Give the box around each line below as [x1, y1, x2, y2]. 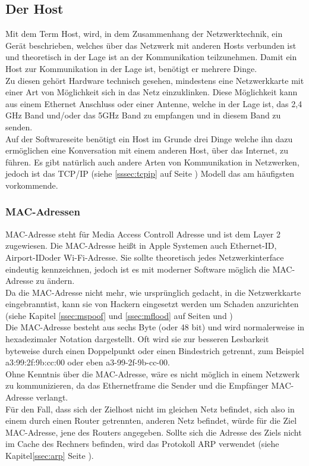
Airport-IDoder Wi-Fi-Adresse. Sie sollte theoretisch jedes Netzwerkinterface [5, 251, 284, 263]
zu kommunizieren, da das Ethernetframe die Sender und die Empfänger [5, 379, 269, 392]
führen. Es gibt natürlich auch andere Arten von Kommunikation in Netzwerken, [5, 155, 299, 168]
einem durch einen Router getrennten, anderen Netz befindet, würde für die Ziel [5, 414, 297, 427]
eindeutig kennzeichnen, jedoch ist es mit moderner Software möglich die [5, 262, 270, 275]
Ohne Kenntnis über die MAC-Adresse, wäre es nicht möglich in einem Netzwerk [5, 367, 300, 380]
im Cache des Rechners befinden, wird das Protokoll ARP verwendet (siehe [5, 437, 279, 450]
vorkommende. [5, 179, 58, 191]
